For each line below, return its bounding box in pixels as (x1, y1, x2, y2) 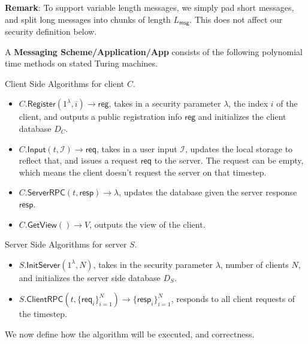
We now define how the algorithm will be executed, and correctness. (5, 327, 255, 340)
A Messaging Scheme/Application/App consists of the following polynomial (5, 45, 303, 58)
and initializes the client (198, 110, 286, 123)
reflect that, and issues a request (19, 154, 138, 167)
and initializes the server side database (19, 271, 161, 283)
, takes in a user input (96, 142, 177, 155)
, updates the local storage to (185, 142, 293, 155)
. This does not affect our (189, 13, 283, 25)
